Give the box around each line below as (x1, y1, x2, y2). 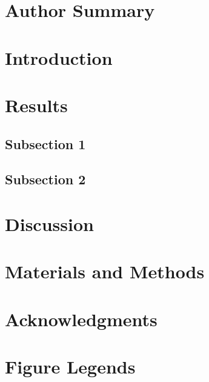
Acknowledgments (5, 306, 158, 331)
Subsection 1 (5, 134, 86, 153)
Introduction (5, 45, 113, 70)
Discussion (5, 211, 94, 236)
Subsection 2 (5, 170, 86, 189)
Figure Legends (5, 354, 136, 378)
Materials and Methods (5, 259, 205, 284)
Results (5, 92, 68, 117)
